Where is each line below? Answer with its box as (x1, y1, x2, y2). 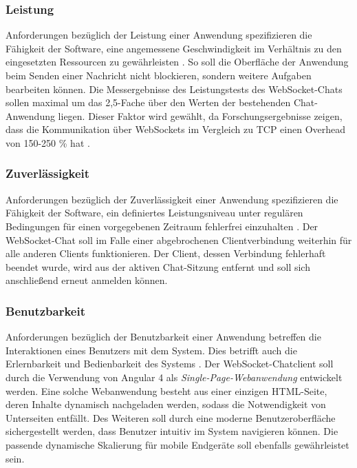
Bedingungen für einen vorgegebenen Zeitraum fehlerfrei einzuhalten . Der (6, 218, 318, 233)
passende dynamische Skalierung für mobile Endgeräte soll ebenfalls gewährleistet (6, 437, 349, 451)
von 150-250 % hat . (6, 135, 90, 150)
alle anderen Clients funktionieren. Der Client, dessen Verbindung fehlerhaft (6, 246, 326, 261)
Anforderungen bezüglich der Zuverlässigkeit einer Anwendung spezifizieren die (6, 192, 338, 206)
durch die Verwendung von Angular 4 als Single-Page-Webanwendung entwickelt (6, 369, 343, 384)
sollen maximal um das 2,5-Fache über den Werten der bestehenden (6, 95, 291, 110)
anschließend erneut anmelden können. (6, 273, 168, 287)
